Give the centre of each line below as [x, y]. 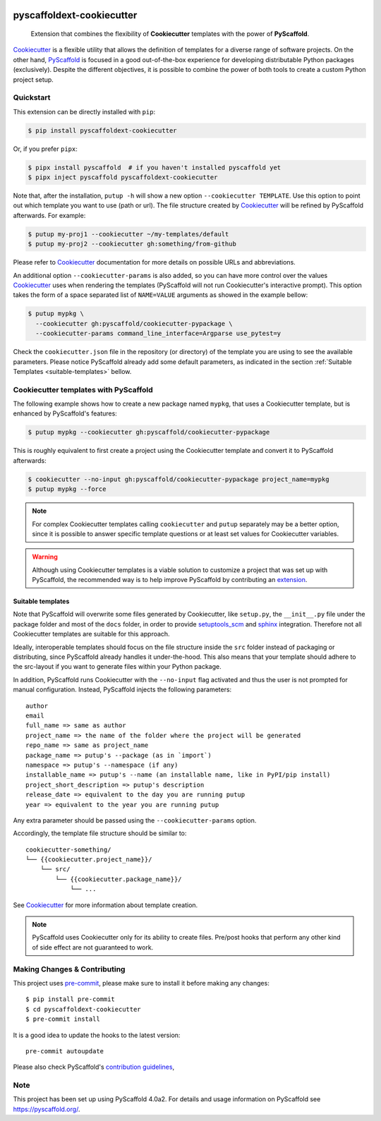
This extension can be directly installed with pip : [84, 111]
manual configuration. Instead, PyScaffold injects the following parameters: [122, 690]
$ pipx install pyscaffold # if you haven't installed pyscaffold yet [155, 167]
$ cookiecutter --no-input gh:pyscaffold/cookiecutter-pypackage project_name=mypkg [179, 479]
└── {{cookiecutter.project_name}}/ [89, 860]
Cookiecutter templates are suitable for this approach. [91, 634]
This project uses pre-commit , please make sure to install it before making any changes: [141, 983]
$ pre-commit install [63, 1019]
